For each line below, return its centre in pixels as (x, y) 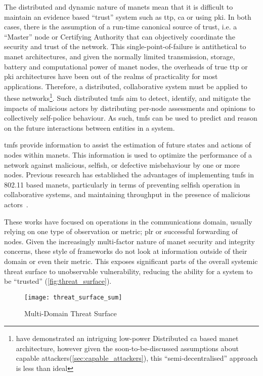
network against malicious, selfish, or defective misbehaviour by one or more (122, 164)
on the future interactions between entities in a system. (90, 127)
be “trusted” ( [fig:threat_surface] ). (58, 281)
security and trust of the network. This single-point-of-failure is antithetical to (125, 46)
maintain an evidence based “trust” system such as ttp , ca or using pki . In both (128, 16)
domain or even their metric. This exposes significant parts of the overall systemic (131, 261)
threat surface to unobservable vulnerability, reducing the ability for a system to (128, 271)
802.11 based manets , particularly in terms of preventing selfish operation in (122, 184)
